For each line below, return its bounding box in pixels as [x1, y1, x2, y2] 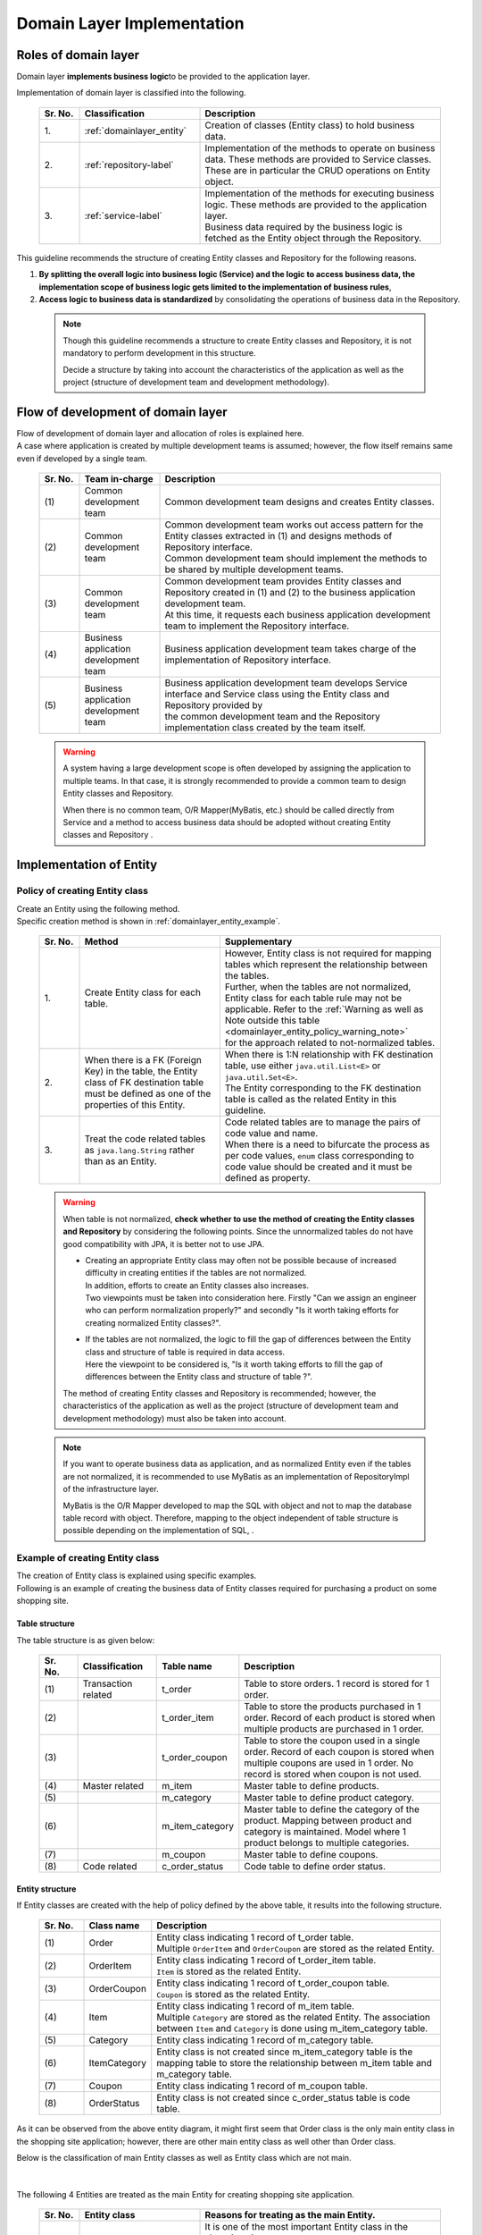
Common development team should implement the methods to [164, 552, 428, 565]
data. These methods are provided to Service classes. [204, 153, 432, 165]
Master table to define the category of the [244, 1803, 420, 1816]
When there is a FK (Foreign [84, 1054, 203, 1067]
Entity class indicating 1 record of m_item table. [156, 2000, 354, 2012]
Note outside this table [224, 1015, 320, 1027]
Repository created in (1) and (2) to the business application [164, 586, 416, 599]
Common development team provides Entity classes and [164, 575, 402, 587]
